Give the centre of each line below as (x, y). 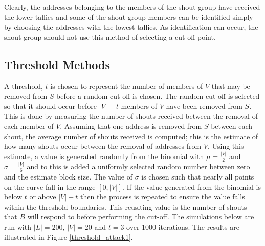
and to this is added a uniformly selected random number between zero (138, 166)
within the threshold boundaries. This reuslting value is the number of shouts (126, 206)
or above (43, 197)
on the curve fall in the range (50, 186)
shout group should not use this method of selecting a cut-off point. (110, 37)
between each (232, 126)
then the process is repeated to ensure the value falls (163, 197)
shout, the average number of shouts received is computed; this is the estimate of (131, 136)
